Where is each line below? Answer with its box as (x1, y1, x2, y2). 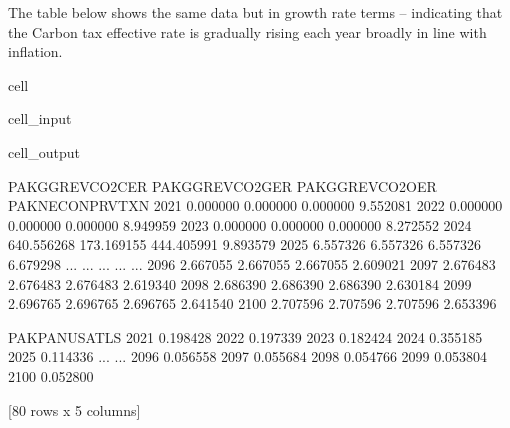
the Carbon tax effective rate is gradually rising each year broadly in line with (8, 21, 487, 42)
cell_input (8, 108, 72, 129)
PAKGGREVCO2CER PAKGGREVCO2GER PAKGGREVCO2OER (8, 175, 437, 196)
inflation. (8, 41, 63, 62)
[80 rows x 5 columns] (8, 399, 141, 420)
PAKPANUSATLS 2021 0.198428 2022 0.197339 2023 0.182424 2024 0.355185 (8, 326, 483, 347)
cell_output (8, 141, 80, 162)
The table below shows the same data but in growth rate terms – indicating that (8, 2, 503, 22)
